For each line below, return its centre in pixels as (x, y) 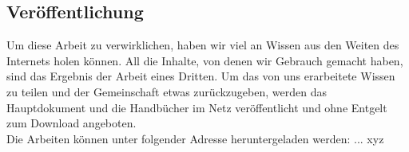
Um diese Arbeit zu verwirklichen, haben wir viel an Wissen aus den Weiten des (203, 45)
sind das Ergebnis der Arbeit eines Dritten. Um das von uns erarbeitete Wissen (201, 76)
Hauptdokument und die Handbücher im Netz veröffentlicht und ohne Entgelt (197, 107)
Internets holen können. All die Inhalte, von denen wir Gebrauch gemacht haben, (205, 60)
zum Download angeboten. (71, 123)
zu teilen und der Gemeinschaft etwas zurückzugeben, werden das (167, 91)
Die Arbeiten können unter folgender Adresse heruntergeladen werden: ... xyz (195, 138)
